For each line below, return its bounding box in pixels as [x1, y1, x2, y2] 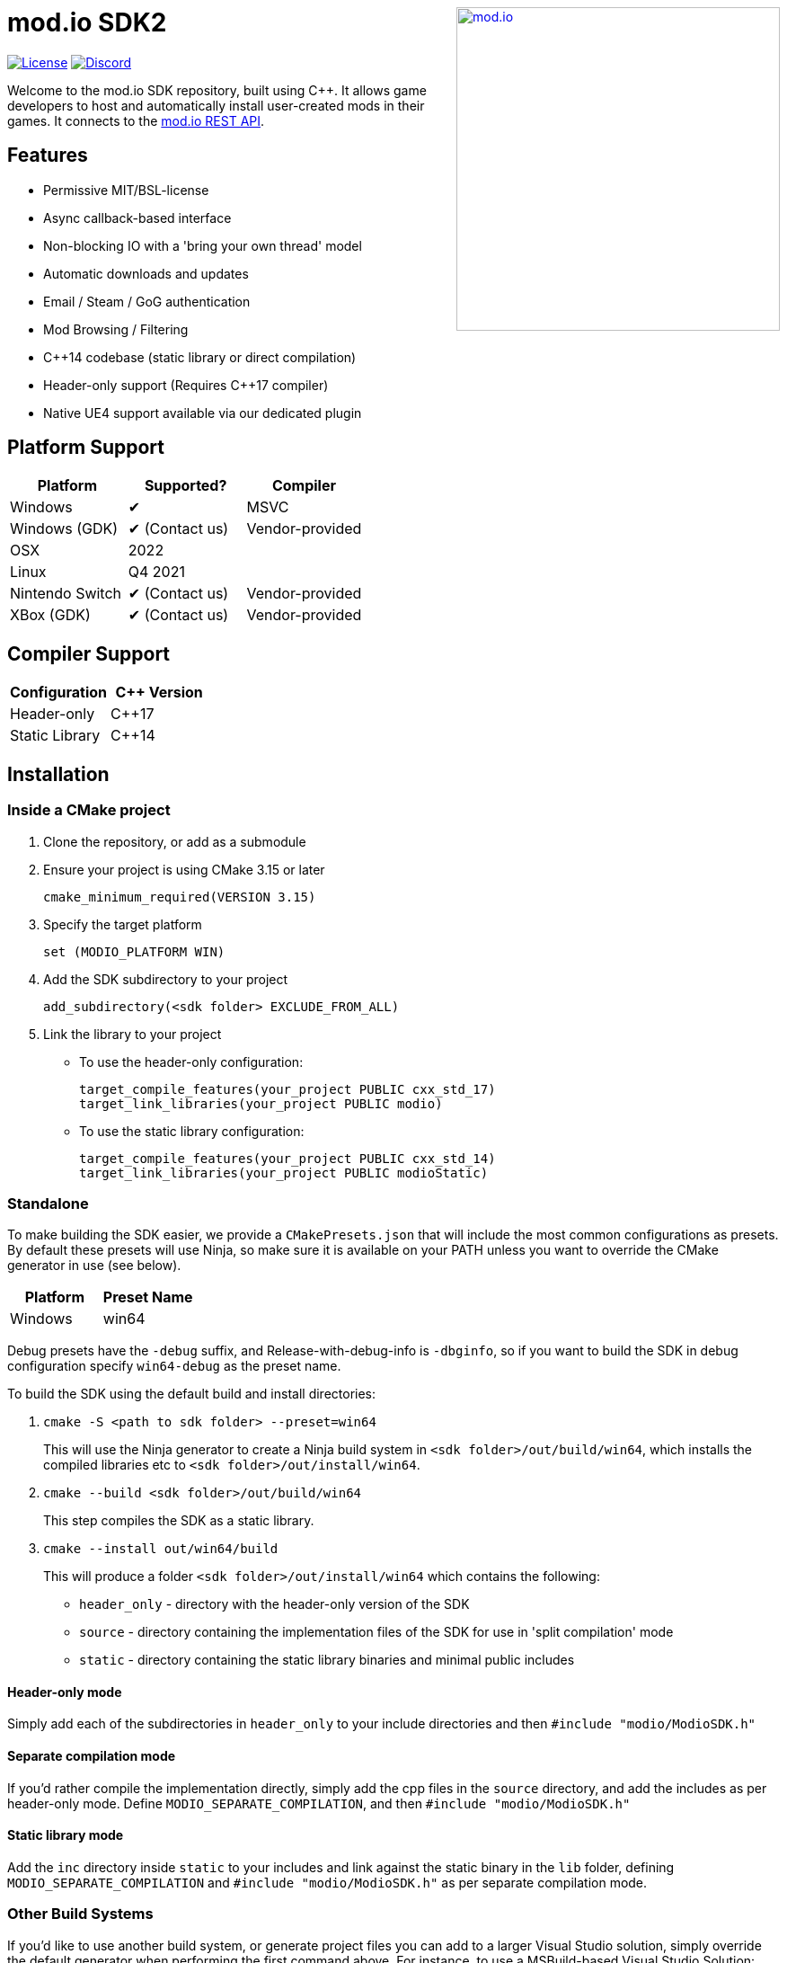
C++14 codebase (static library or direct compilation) [43, 349, 357, 365]
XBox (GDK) [10, 606, 91, 625]
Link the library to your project [43, 1026, 222, 1042]
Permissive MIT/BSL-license [43, 182, 209, 198]
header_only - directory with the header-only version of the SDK [79, 1596, 470, 1612]
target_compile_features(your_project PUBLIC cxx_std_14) [79, 1150, 496, 1166]
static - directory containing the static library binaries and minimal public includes [79, 1652, 575, 1668]
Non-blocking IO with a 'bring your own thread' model [43, 237, 362, 253]
